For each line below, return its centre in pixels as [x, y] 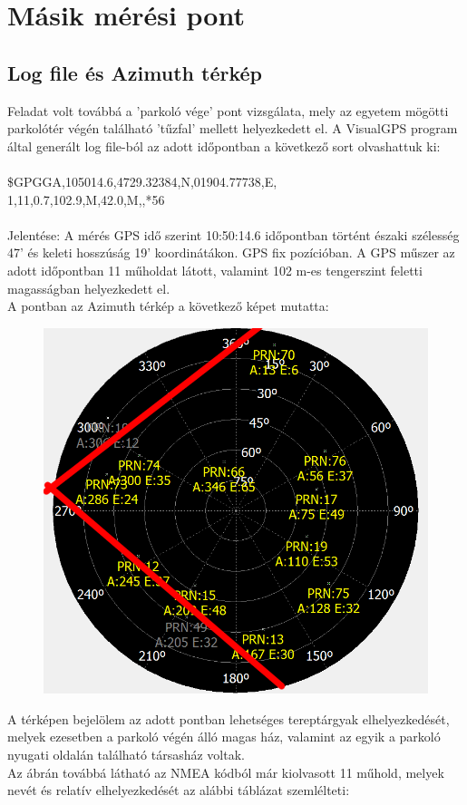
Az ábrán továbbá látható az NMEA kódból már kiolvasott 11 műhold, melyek [226, 772]
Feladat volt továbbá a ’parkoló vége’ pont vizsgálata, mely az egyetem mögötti [228, 110]
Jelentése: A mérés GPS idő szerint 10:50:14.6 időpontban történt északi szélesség [233, 234]
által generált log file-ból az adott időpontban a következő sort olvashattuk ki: [224, 145]
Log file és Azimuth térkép [135, 72]
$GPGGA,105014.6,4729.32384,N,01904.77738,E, [142, 181]
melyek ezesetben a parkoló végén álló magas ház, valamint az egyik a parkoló [224, 737]
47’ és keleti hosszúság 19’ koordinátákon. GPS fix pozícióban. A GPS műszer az [231, 252]
